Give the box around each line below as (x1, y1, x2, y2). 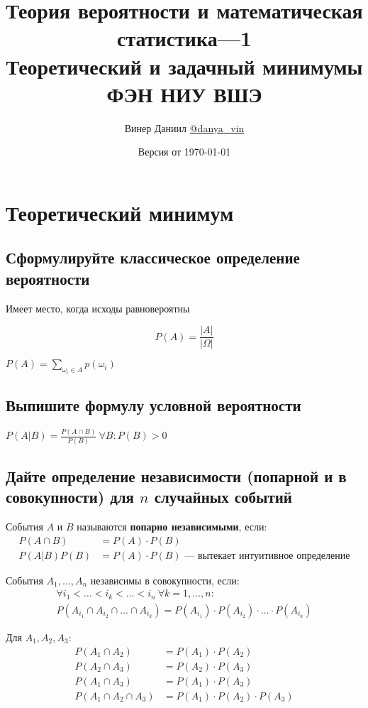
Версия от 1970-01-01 (138, 144, 231, 159)
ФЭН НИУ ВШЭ (106, 79, 262, 108)
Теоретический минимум (6, 197, 234, 227)
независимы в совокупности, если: (90, 572, 240, 587)
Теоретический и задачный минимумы (6, 51, 363, 80)
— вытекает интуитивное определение (184, 550, 350, 561)
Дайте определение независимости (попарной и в (6, 464, 347, 486)
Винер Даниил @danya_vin (124, 120, 245, 135)
